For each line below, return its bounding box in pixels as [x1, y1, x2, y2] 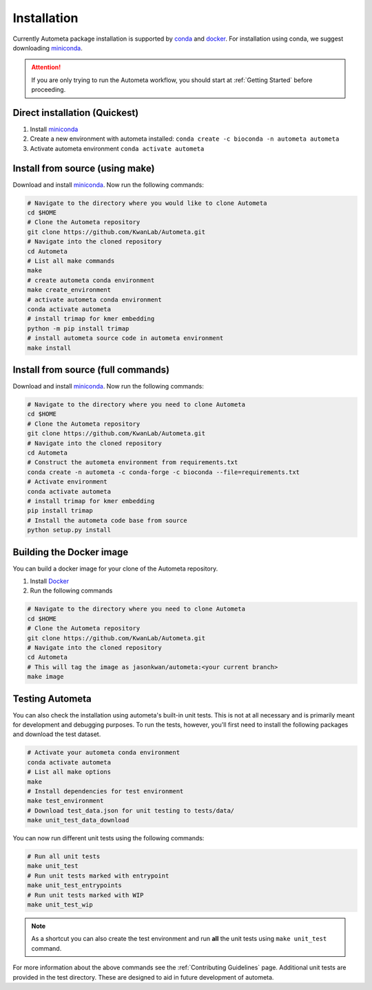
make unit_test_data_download [27, 816, 130, 824]
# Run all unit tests [27, 853, 101, 860]
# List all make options [27, 768, 112, 776]
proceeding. [31, 86, 66, 94]
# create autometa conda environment [27, 276, 155, 284]
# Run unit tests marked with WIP [27, 891, 144, 899]
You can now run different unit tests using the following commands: [12, 834, 205, 842]
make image [27, 673, 64, 681]
